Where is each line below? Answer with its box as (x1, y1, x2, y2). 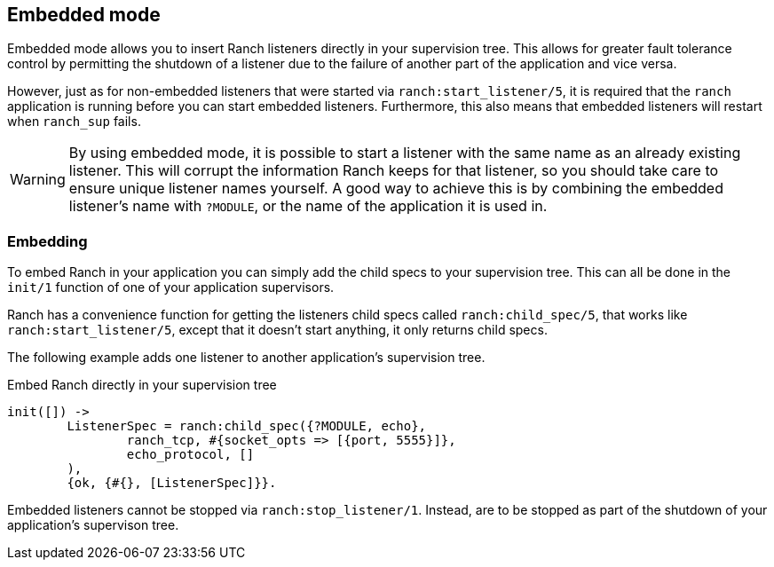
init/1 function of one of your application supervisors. (7, 280, 335, 295)
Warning (10, 170, 66, 189)
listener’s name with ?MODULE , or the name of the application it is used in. (68, 197, 548, 216)
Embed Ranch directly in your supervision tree (7, 377, 277, 393)
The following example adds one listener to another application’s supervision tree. (7, 350, 486, 366)
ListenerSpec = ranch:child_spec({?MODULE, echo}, (67, 419, 427, 434)
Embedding (7, 232, 88, 250)
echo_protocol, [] (126, 447, 255, 462)
